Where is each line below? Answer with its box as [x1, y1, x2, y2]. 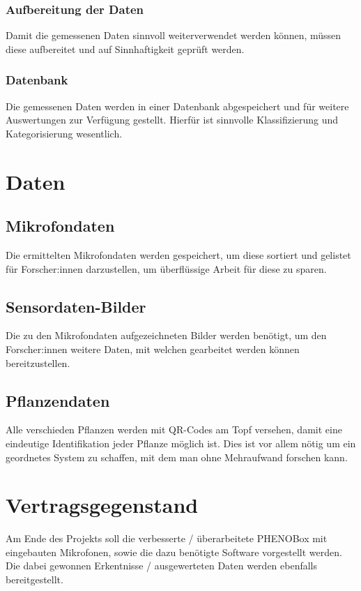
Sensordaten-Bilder [6, 295, 146, 317]
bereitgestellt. [6, 572, 63, 587]
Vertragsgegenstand [6, 491, 199, 519]
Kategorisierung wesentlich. [6, 126, 123, 140]
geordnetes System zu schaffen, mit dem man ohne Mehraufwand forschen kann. [6, 449, 348, 464]
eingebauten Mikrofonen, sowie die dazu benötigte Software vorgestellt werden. [6, 544, 342, 559]
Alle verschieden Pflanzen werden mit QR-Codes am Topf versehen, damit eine [6, 422, 342, 437]
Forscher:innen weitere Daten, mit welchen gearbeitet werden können [6, 341, 300, 356]
